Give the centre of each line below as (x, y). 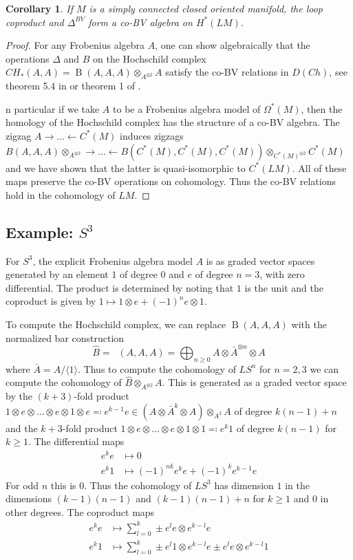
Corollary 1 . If (39, 8)
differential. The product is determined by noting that (120, 287)
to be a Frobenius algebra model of (187, 108)
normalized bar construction (65, 337)
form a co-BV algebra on (140, 22)
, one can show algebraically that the (233, 45)
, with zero (282, 274)
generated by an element (57, 274)
